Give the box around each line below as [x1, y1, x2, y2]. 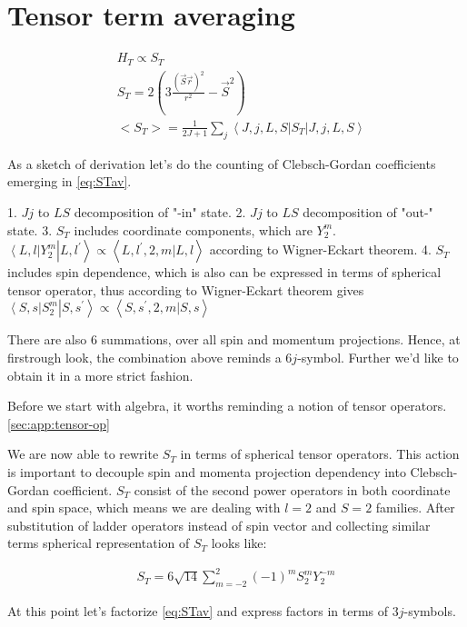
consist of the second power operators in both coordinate [134, 480, 451, 499]
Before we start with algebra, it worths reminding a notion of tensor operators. [7, 396, 447, 415]
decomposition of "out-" [303, 202, 433, 221]
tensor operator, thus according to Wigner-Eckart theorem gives [7, 280, 364, 299]
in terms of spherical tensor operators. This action [180, 444, 460, 463]
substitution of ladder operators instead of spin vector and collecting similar [7, 515, 431, 534]
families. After [375, 498, 455, 517]
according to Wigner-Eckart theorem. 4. [209, 240, 432, 259]
